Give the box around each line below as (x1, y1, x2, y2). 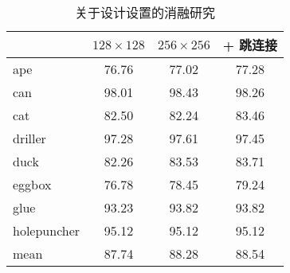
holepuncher (13, 221, 80, 240)
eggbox (13, 175, 52, 193)
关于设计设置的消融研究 (75, 3, 216, 21)
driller (13, 129, 46, 147)
